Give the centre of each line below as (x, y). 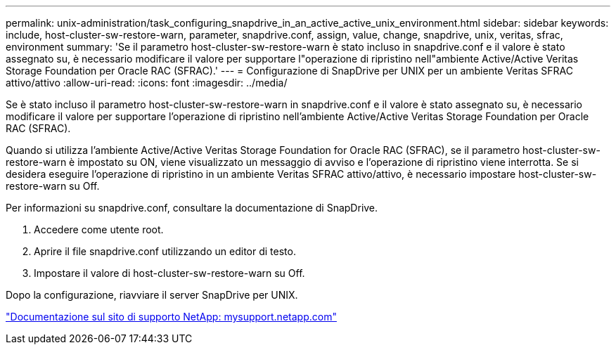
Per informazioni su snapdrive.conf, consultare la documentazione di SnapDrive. (192, 208)
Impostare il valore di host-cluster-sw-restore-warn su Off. (169, 273)
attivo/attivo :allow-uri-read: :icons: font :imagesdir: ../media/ (147, 83)
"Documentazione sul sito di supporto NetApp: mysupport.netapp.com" (171, 317)
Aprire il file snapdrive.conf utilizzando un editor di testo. (165, 251)
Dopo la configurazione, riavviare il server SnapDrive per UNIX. (152, 295)
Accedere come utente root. (99, 229)
